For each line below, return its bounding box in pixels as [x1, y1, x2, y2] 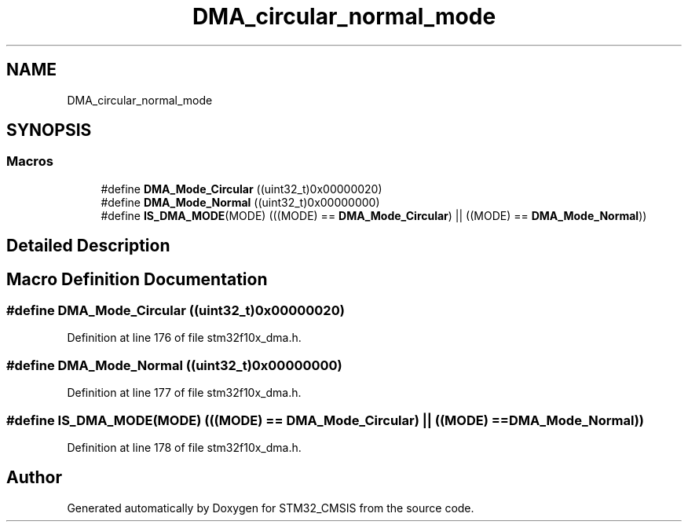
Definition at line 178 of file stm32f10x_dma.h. [67, 440, 302, 454]
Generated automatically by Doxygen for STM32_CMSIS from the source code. [67, 500, 474, 515]
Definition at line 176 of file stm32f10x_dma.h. [67, 331, 302, 345]
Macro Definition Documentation [6, 269, 268, 289]
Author [6, 467, 62, 488]
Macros [6, 153, 53, 170]
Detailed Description [6, 236, 170, 256]
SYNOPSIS [6, 120, 92, 141]
